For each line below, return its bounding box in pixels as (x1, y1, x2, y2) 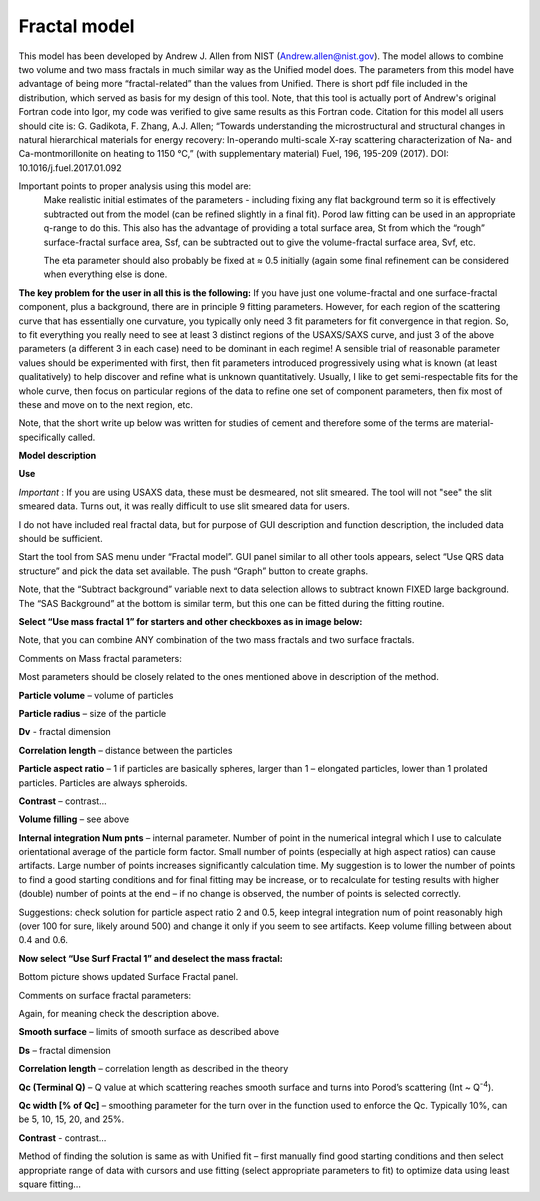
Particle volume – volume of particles (18, 689, 174, 701)
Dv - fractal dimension (18, 726, 112, 738)
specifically (18, 431, 66, 443)
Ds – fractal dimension (18, 1044, 112, 1056)
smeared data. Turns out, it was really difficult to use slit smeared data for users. (18, 500, 350, 512)
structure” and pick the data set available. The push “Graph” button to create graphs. (18, 565, 369, 577)
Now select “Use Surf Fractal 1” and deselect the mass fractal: (18, 952, 284, 964)
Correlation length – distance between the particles (18, 744, 233, 756)
